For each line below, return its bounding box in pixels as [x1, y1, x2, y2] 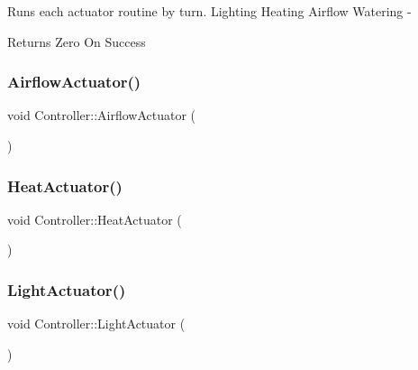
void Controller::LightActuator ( [7, 314, 186, 333]
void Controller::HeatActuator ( [7, 209, 182, 228]
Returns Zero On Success [7, 32, 146, 51]
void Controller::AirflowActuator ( [7, 106, 196, 125]
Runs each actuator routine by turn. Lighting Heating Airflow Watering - [7, 2, 412, 20]
